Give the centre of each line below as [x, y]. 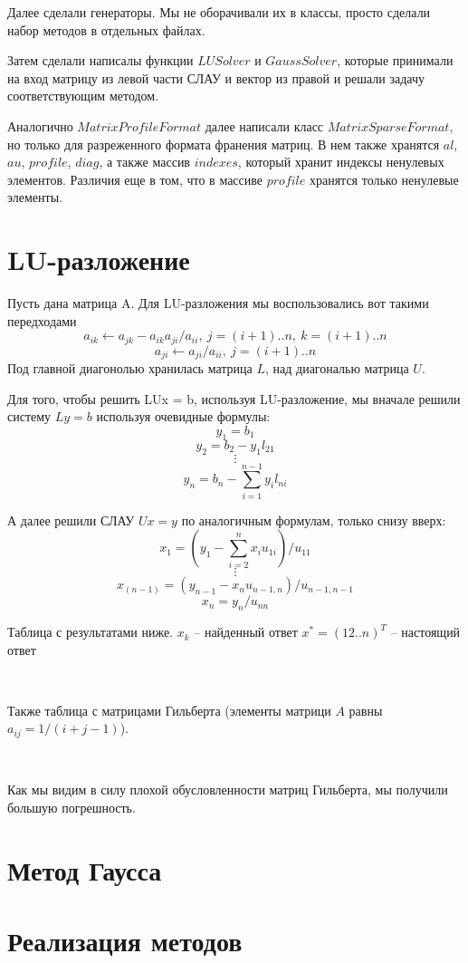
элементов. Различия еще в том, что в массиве [135, 179]
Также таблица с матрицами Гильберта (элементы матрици [169, 710]
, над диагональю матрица [337, 368]
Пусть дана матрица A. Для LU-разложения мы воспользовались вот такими [218, 303]
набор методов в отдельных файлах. [106, 29]
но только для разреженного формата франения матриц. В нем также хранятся [224, 144]
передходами [42, 320]
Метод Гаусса [85, 869]
